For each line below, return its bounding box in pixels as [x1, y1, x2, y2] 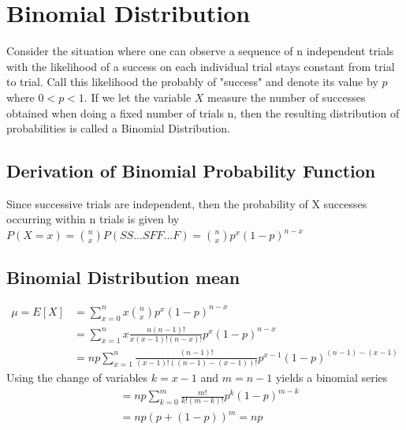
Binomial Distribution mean [6, 265, 240, 290]
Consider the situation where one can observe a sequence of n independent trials [6, 43, 394, 59]
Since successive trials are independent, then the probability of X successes [6, 195, 367, 211]
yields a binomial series [275, 369, 388, 386]
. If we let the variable [84, 88, 192, 105]
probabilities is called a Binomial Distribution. [6, 120, 230, 136]
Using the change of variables [6, 369, 148, 386]
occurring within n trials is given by [6, 211, 180, 227]
